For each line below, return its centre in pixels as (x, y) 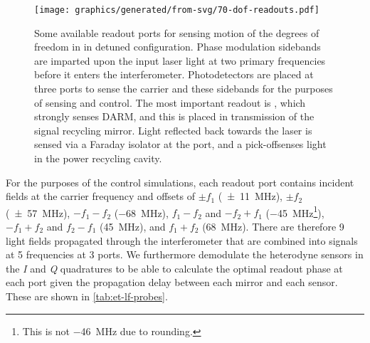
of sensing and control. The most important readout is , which (170, 102)
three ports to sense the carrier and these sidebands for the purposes (184, 89)
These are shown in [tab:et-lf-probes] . (87, 296)
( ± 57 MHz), (38, 212)
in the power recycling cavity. (98, 158)
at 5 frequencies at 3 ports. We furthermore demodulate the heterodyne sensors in (185, 254)
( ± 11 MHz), (250, 196)
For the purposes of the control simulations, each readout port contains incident (180, 182)
